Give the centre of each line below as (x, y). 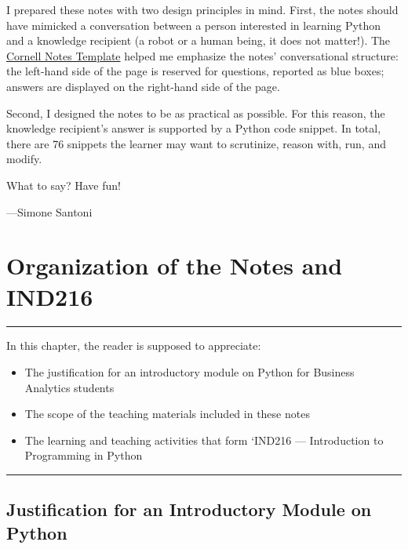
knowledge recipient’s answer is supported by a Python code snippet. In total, (194, 128)
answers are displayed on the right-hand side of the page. (143, 86)
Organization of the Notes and (175, 265)
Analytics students (69, 387)
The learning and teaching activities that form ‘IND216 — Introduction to (204, 440)
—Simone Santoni (49, 211)
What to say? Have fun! (64, 185)
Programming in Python (84, 455)
